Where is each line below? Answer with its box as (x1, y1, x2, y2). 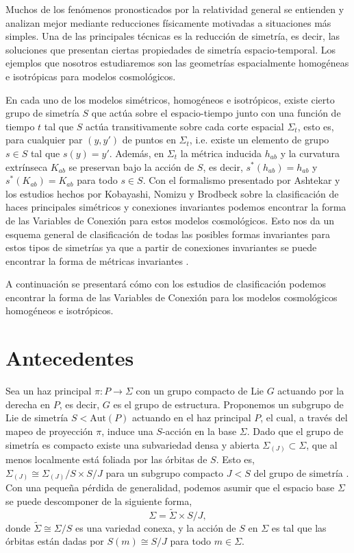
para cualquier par (5, 132, 83, 147)
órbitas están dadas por (5, 534, 104, 548)
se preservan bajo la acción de (68, 159, 194, 174)
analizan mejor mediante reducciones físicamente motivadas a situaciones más (5, 15, 331, 30)
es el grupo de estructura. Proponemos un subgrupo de (113, 397, 344, 411)
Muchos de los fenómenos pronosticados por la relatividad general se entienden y (5, 2, 344, 16)
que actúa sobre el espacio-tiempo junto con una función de (91, 106, 341, 120)
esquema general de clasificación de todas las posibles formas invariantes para (5, 226, 331, 241)
